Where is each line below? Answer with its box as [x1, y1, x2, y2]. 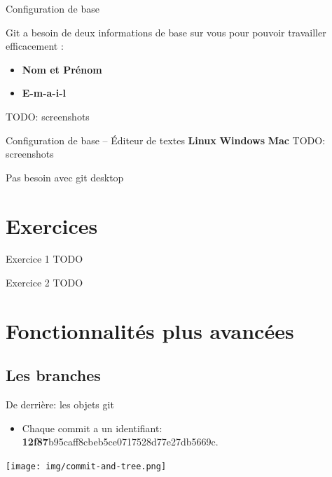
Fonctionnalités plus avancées [6, 316, 294, 345]
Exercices [6, 211, 98, 240]
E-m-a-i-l [22, 85, 66, 100]
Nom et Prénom [22, 62, 102, 76]
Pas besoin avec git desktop [6, 170, 124, 184]
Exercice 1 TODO [6, 251, 83, 266]
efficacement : [6, 39, 64, 53]
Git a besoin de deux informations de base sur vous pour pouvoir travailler [6, 25, 326, 39]
